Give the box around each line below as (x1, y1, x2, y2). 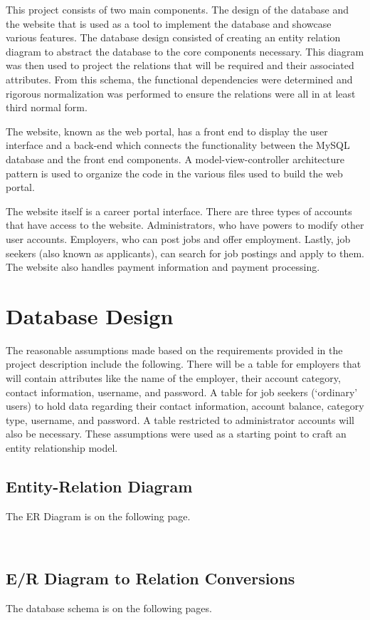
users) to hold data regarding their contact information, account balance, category (6, 398, 364, 413)
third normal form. (6, 100, 88, 115)
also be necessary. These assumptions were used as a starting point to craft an (6, 426, 347, 441)
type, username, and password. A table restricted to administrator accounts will (6, 412, 354, 427)
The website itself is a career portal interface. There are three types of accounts (6, 203, 352, 218)
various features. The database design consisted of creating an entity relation (6, 30, 341, 45)
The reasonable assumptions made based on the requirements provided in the (6, 342, 343, 357)
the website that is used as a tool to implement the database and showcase (6, 16, 332, 31)
